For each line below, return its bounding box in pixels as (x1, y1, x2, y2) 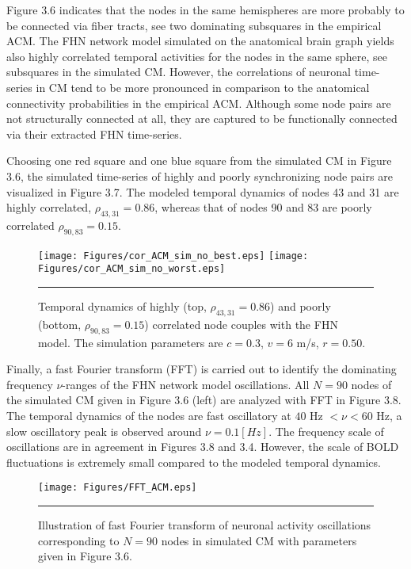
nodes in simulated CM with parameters (161, 532, 357, 548)
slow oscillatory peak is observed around (6, 422, 202, 439)
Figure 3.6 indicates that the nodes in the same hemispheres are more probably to (6, 2, 405, 17)
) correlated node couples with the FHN (144, 315, 338, 332)
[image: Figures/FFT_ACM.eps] (38, 482, 197, 494)
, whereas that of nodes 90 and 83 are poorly (154, 199, 372, 216)
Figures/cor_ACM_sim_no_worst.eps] (38, 263, 226, 275)
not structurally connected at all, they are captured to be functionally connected (6, 110, 398, 127)
